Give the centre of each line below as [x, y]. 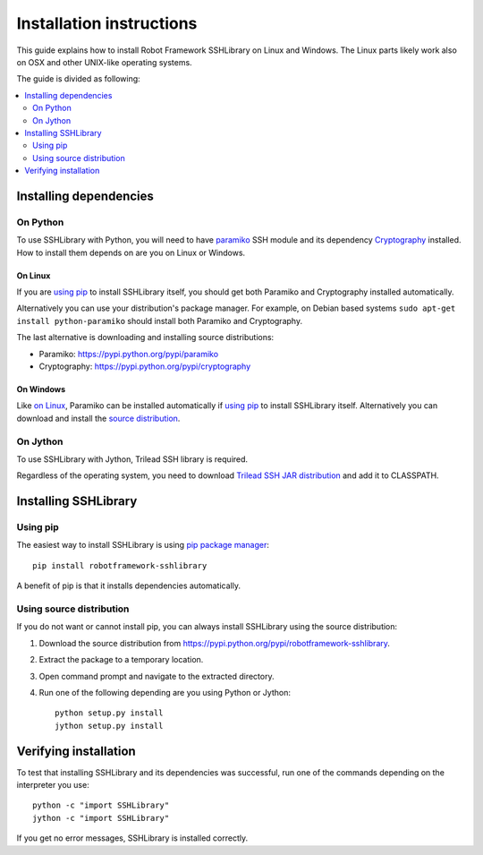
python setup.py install [109, 713]
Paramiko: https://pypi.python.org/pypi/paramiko [129, 354]
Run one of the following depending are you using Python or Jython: [165, 692]
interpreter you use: [53, 784]
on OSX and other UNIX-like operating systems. [104, 62]
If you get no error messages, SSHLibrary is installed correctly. [132, 838]
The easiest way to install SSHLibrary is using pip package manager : [143, 545]
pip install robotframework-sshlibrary [120, 565]
